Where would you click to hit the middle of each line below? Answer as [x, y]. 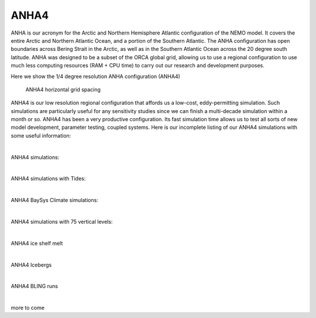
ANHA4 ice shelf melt [37, 243]
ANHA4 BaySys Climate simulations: [55, 200]
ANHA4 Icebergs [31, 265]
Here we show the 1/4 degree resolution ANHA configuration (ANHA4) [96, 76]
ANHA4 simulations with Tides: [48, 179]
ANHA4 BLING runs [35, 286]
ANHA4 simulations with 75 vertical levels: [62, 221]
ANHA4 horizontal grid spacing [63, 89]
